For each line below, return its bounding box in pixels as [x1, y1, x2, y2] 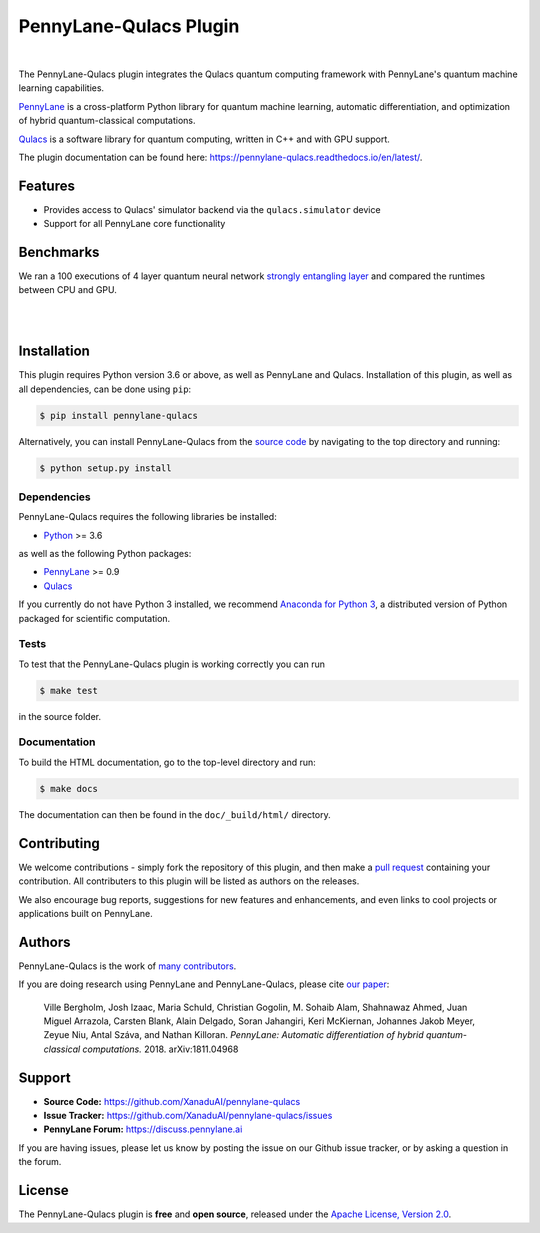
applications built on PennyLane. [18, 907, 154, 919]
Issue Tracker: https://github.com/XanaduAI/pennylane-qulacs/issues [43, 1110, 333, 1122]
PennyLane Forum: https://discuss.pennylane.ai [43, 1123, 243, 1135]
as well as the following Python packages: [18, 548, 192, 560]
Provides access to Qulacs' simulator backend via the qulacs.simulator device [43, 203, 381, 215]
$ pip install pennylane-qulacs [39, 410, 199, 421]
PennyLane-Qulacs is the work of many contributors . [18, 960, 237, 972]
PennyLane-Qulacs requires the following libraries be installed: [18, 511, 277, 523]
